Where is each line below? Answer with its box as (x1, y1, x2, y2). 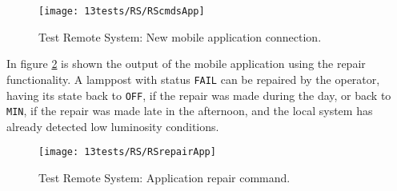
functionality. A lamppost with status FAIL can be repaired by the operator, (6, 70, 380, 87)
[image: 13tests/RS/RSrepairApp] (38, 146, 216, 158)
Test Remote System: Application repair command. (38, 169, 291, 186)
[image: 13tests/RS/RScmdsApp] (38, 6, 205, 17)
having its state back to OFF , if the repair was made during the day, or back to (6, 86, 391, 103)
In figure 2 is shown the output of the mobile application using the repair (6, 55, 366, 72)
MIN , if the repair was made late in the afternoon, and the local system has (6, 102, 373, 119)
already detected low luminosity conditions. (6, 117, 219, 134)
